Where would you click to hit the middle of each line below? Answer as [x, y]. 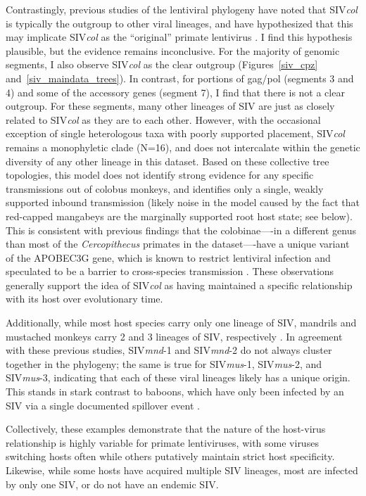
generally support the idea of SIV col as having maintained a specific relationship [179, 285]
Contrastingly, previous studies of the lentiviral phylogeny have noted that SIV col [182, 9]
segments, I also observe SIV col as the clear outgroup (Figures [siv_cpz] [162, 64]
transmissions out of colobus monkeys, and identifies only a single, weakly [165, 188]
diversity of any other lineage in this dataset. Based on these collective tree [168, 161]
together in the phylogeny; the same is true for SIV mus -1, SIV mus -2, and [164, 363]
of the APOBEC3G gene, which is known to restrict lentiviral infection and [168, 257]
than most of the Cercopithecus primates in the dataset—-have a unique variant [178, 244]
